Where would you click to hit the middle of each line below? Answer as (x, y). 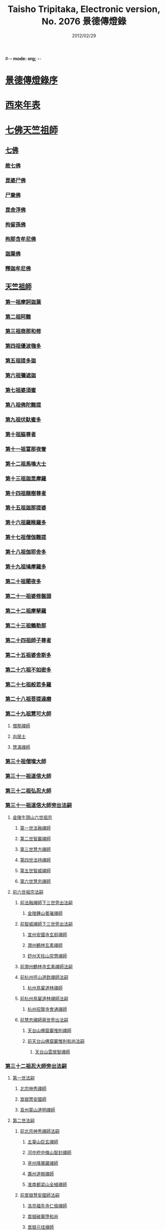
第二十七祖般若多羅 (28, 684)
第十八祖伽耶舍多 (26, 552)
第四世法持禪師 (35, 860)
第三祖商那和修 (23, 331)
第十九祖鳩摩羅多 (26, 567)
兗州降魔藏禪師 (43, 1163)
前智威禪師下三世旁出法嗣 (46, 924)
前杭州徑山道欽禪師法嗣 (44, 977)
